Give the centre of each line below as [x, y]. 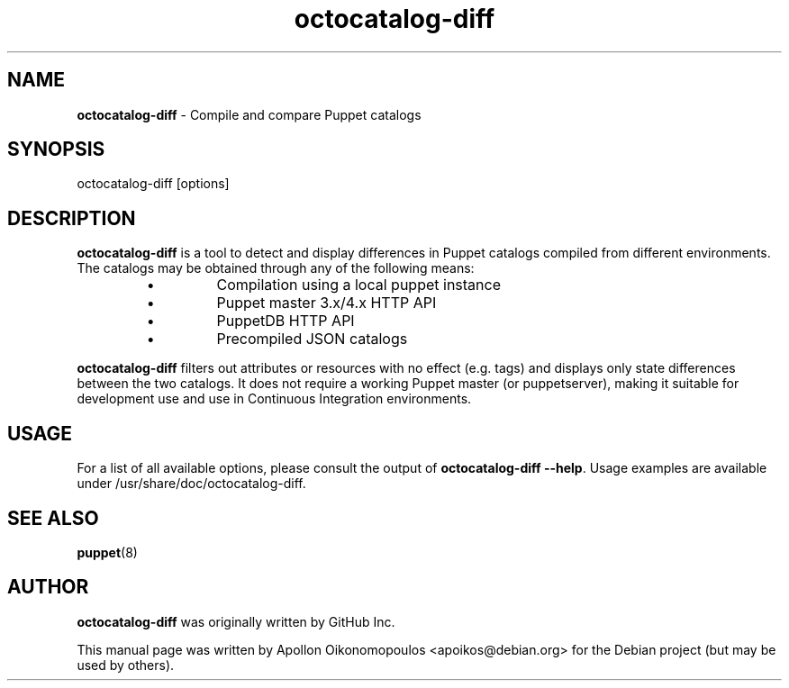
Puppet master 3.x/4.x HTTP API [326, 303]
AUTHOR [48, 587]
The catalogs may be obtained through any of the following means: [276, 268]
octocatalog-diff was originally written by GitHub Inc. [236, 621]
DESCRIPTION [72, 218]
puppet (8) [107, 552]
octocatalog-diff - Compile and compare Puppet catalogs [249, 114]
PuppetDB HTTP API [286, 321]
